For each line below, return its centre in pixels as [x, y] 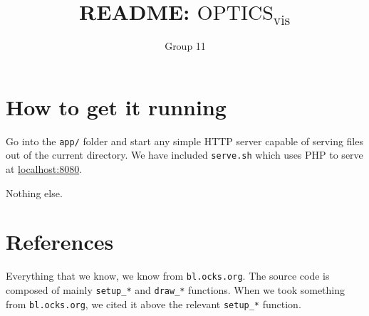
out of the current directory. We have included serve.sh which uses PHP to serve [184, 155]
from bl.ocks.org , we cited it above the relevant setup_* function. [154, 304]
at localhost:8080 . [44, 168]
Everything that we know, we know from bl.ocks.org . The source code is [168, 276]
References [60, 242]
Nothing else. [34, 193]
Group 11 [185, 46]
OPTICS [235, 14]
